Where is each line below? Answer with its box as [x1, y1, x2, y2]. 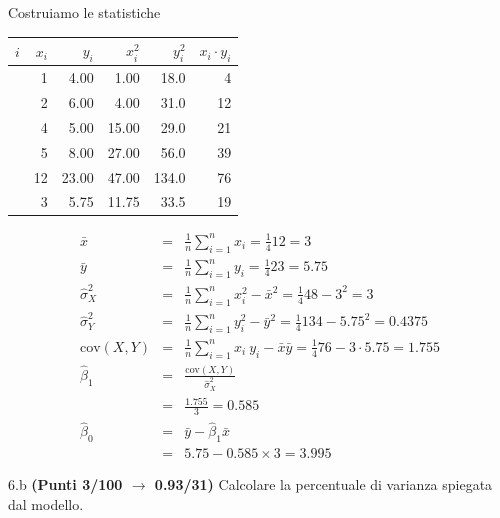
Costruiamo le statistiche [8, 2, 161, 22]
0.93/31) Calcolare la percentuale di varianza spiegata [154, 474, 493, 495]
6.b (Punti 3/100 [8, 474, 123, 495]
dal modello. [8, 493, 84, 514]
